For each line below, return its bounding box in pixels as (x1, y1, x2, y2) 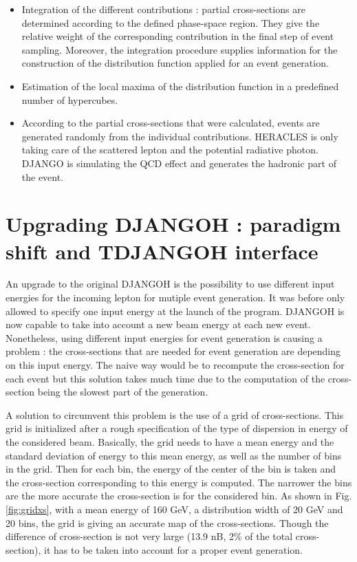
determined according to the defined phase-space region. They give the (21, 15, 320, 30)
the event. (21, 169, 64, 184)
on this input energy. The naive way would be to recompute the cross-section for (6, 358, 345, 371)
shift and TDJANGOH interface (6, 237, 318, 265)
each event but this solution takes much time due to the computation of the (6, 371, 325, 385)
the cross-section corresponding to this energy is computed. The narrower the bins (6, 475, 352, 489)
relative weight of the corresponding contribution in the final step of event (21, 29, 334, 43)
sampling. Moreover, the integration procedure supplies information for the (21, 42, 338, 56)
